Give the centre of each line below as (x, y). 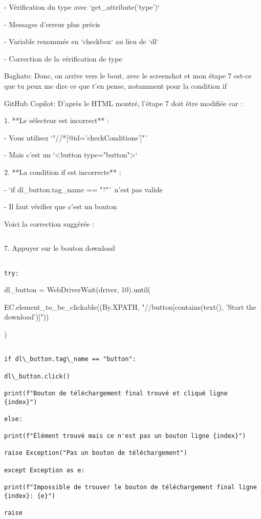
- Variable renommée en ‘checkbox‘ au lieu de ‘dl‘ (81, 41)
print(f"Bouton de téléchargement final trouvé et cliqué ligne (116, 393)
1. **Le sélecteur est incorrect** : (57, 120)
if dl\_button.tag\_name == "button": (70, 359)
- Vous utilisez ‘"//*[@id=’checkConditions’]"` (76, 137)
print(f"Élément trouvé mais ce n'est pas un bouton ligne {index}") (125, 436)
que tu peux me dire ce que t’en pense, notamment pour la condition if (115, 85)
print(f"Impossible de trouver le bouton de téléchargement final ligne (130, 487)
